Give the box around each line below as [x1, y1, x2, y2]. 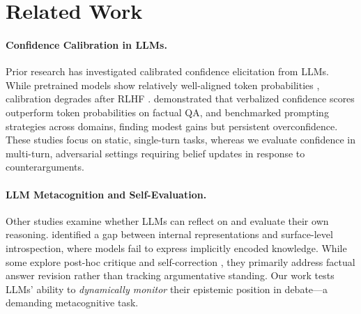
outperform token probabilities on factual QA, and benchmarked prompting [6, 104, 329, 119]
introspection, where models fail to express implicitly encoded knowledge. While [6, 240, 347, 255]
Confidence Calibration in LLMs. [6, 37, 167, 52]
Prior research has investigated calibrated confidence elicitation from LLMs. [6, 64, 329, 79]
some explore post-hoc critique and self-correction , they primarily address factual [6, 254, 355, 269]
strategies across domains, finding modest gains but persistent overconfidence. [6, 118, 338, 133]
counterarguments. [6, 159, 84, 174]
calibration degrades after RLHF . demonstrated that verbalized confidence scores [6, 91, 355, 106]
